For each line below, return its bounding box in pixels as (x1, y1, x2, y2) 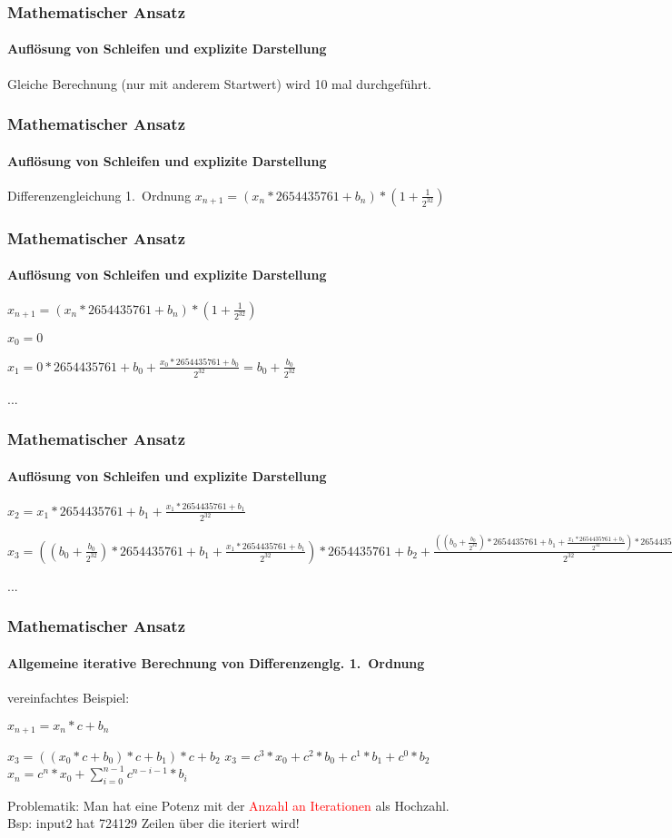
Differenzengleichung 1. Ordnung (7, 185, 192, 204)
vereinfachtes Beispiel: (7, 687, 130, 706)
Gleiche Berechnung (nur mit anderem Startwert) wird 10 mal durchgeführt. (7, 74, 431, 93)
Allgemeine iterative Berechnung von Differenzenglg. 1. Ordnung (7, 653, 425, 672)
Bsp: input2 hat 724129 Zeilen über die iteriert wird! (7, 813, 300, 833)
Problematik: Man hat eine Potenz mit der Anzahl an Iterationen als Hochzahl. (7, 795, 450, 814)
